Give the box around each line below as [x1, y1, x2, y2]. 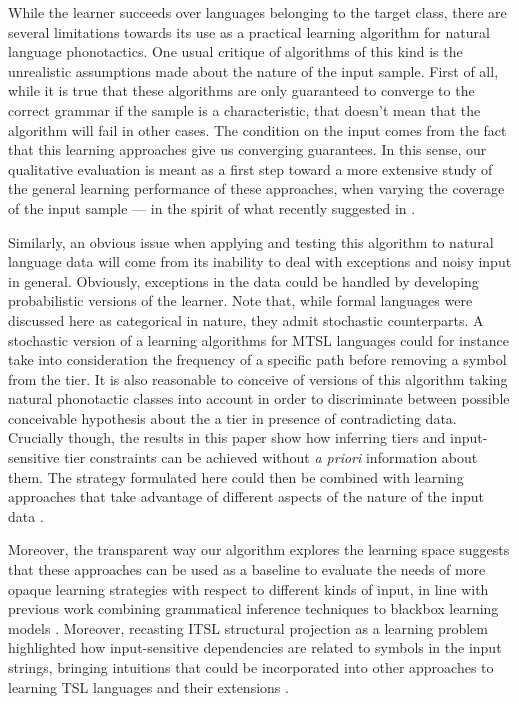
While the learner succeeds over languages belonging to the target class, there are [8, 2, 507, 22]
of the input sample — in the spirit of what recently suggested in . [8, 197, 416, 218]
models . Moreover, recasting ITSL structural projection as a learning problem [8, 617, 488, 638]
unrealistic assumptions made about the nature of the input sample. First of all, [8, 60, 499, 81]
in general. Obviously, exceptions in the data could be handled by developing [8, 270, 479, 291]
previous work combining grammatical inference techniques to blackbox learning [8, 598, 499, 619]
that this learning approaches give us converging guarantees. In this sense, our [8, 139, 487, 160]
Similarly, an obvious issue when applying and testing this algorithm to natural [8, 231, 494, 252]
